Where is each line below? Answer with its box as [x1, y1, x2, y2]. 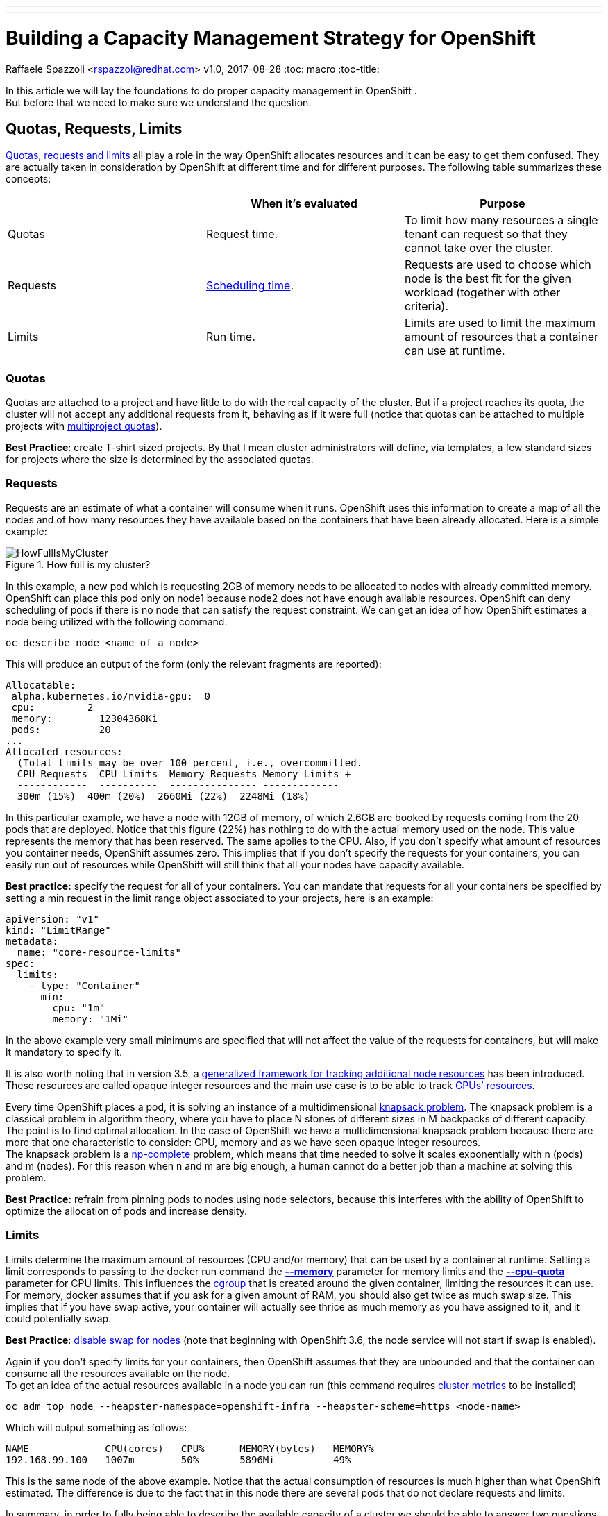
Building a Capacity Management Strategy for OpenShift [6, 26, 536, 50]
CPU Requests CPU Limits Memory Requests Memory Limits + [17, 768, 351, 780]
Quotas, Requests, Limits [6, 119, 183, 137]
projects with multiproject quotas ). [6, 420, 162, 432]
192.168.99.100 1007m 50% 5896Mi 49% [6, 1454, 351, 1465]
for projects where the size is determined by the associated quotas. [6, 453, 314, 466]
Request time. [205, 227, 278, 242]
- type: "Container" [28, 979, 140, 991]
